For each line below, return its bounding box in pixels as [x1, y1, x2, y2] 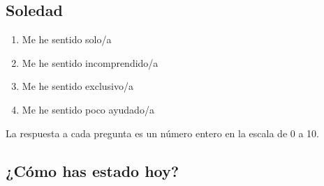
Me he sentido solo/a [22, 32, 112, 47]
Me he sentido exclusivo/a [22, 79, 133, 93]
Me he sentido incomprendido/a [22, 55, 159, 70]
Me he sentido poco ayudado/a [22, 102, 154, 116]
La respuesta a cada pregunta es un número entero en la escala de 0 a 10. [6, 125, 319, 140]
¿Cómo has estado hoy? [6, 160, 179, 181]
